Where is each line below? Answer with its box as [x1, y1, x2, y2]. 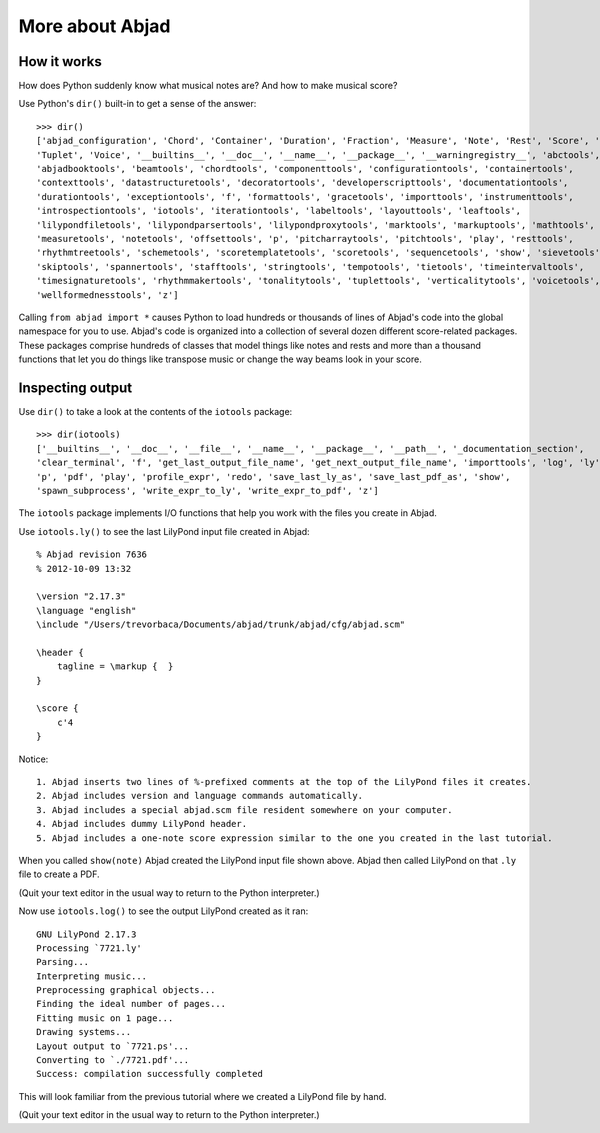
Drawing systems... [36, 1026, 132, 1038]
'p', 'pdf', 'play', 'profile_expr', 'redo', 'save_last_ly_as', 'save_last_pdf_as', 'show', [36, 471, 511, 482]
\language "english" [36, 605, 137, 616]
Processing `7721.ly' [36, 942, 142, 954]
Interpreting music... [36, 970, 148, 982]
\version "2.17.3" [36, 591, 127, 602]
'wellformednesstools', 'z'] [36, 289, 179, 300]
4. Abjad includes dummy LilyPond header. [36, 818, 248, 830]
